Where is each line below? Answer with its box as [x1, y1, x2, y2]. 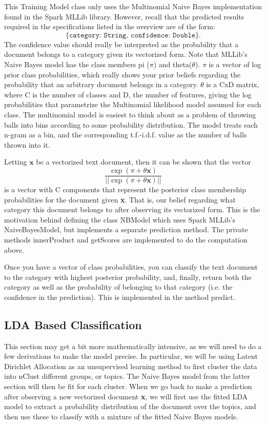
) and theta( [153, 58, 192, 69]
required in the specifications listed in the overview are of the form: [4, 21, 215, 32]
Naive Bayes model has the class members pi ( [4, 58, 150, 69]
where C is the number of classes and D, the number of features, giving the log [4, 89, 252, 99]
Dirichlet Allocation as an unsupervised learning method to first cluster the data [4, 360, 257, 371]
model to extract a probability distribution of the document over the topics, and [4, 401, 256, 412]
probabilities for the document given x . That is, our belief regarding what [4, 194, 236, 205]
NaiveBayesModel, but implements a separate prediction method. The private [4, 224, 248, 235]
